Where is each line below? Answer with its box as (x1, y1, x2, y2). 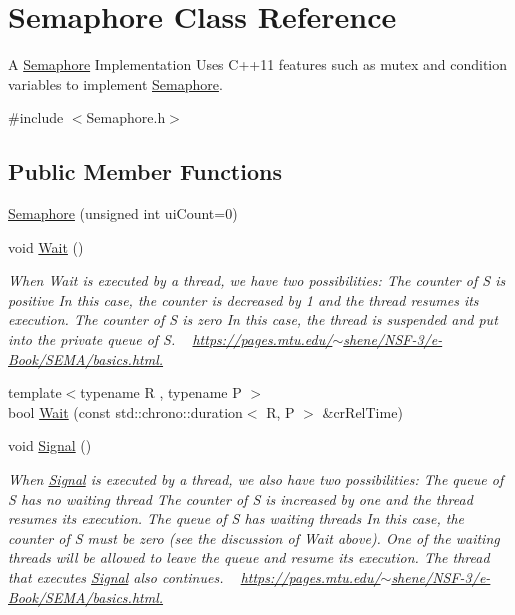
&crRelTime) (322, 401, 403, 422)
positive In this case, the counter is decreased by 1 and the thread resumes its (8, 289, 479, 310)
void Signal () (8, 435, 92, 456)
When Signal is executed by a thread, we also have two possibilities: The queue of (8, 469, 504, 490)
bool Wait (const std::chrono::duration (8, 401, 243, 422)
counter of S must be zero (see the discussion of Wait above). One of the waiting (8, 527, 500, 548)
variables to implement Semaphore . (8, 73, 223, 94)
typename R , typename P (80, 382, 242, 403)
